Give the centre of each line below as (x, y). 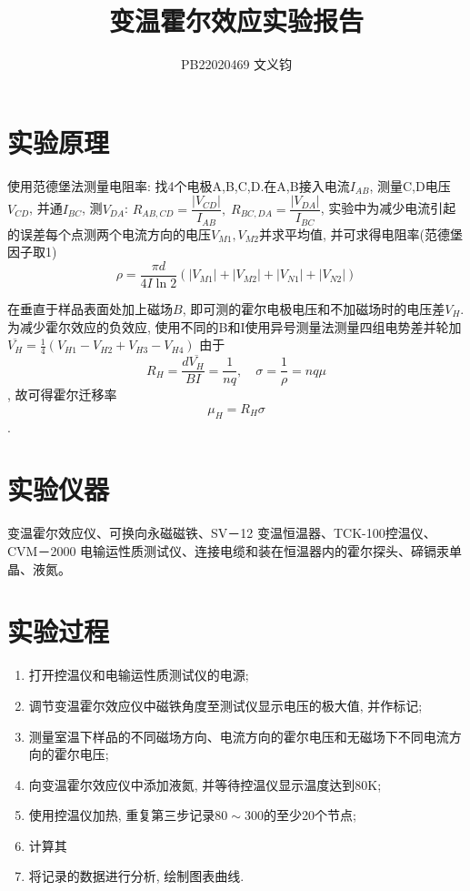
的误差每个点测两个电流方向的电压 (109, 233)
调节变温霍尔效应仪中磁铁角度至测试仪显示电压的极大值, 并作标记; (225, 705)
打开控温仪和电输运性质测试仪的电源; (139, 675)
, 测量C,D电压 (410, 185)
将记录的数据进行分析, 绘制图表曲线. (136, 876)
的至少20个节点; (310, 815)
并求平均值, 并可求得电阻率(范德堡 (360, 233)
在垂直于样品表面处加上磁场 (90, 309)
